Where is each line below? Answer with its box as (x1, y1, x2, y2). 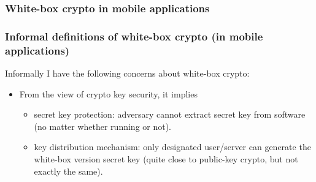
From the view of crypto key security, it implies (19, 87, 198, 100)
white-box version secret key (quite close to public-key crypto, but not (34, 152, 298, 165)
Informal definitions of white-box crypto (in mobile (5, 28, 263, 44)
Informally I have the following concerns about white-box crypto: (5, 66, 250, 79)
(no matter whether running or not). (34, 119, 172, 132)
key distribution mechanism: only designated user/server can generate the (34, 140, 311, 153)
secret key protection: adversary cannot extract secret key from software (34, 108, 306, 121)
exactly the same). (34, 164, 103, 177)
